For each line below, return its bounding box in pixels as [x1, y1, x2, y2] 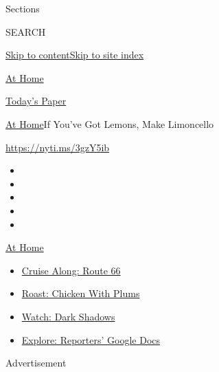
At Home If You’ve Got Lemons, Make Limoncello [5, 116, 214, 131]
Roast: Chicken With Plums [21, 286, 140, 300]
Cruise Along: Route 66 [21, 263, 121, 277]
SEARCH [5, 24, 46, 39]
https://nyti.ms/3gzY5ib [5, 140, 110, 154]
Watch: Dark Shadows [21, 309, 115, 323]
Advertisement [5, 355, 67, 370]
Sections [5, 1, 40, 15]
